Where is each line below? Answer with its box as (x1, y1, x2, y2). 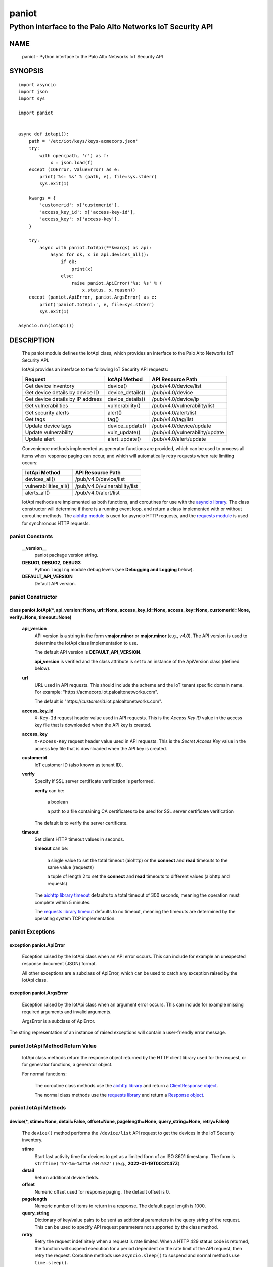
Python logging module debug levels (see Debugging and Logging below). (34, 566, 194, 572)
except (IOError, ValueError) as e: (28, 167, 120, 172)
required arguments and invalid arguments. (22, 1009, 112, 1015)
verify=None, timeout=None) (9, 614, 72, 620)
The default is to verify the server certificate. (34, 820, 128, 826)
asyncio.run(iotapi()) (18, 322, 75, 328)
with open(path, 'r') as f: (39, 153, 109, 158)
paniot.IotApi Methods (9, 1104, 66, 1111)
